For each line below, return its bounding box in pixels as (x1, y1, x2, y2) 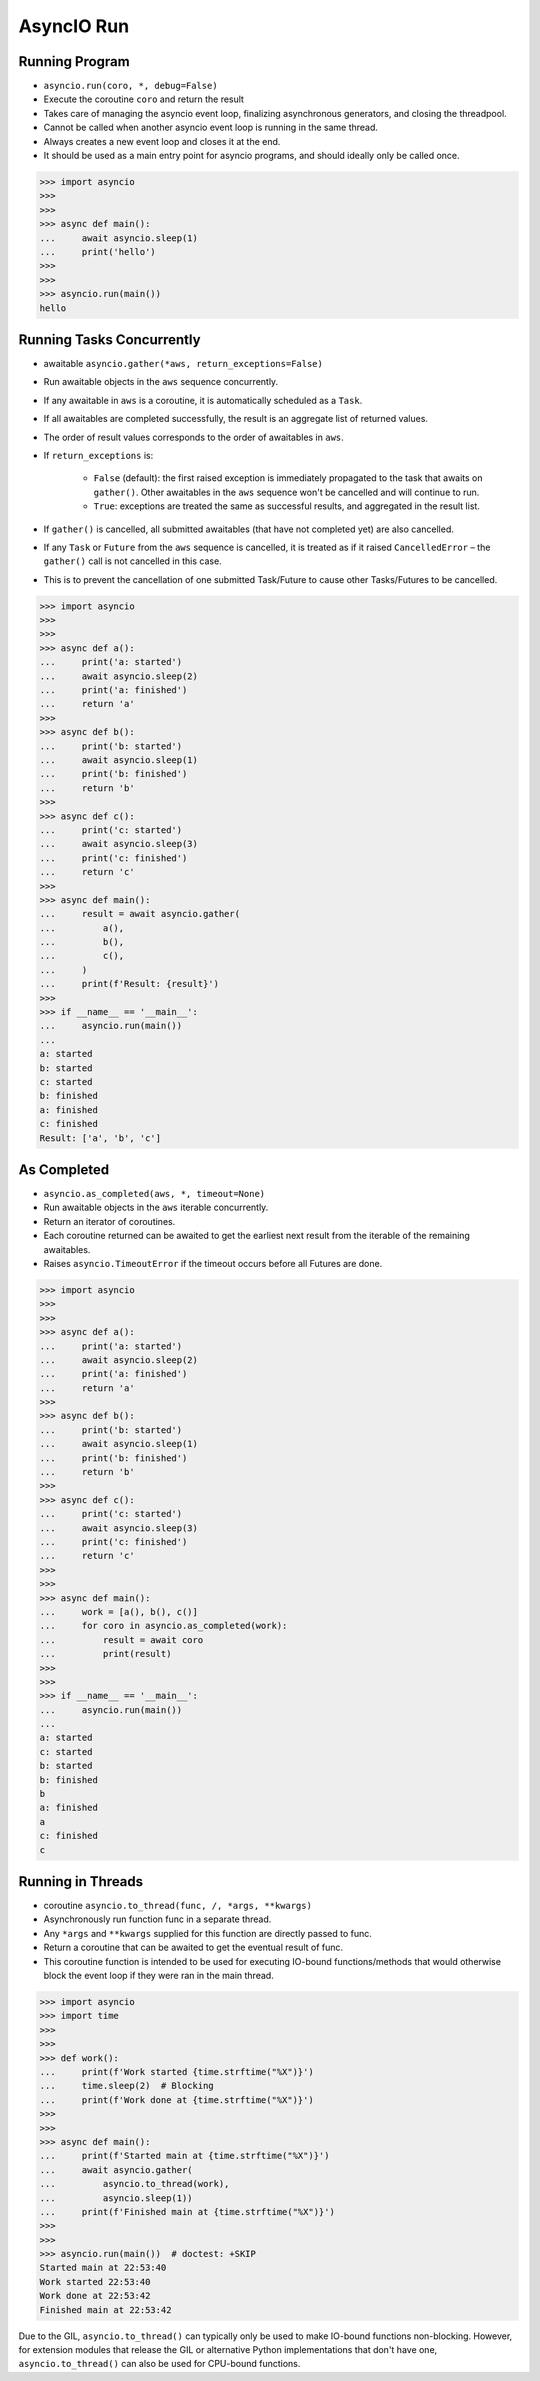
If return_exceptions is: (43, 449, 154, 461)
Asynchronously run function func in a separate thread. (43, 1913, 272, 1925)
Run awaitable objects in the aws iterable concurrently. (43, 1201, 269, 1214)
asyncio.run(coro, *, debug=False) (43, 80, 219, 92)
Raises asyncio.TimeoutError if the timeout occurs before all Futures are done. (43, 1257, 383, 1269)
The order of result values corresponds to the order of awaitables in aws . (43, 431, 344, 443)
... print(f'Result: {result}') (39, 978, 220, 990)
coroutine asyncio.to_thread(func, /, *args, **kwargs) (43, 1900, 312, 1912)
